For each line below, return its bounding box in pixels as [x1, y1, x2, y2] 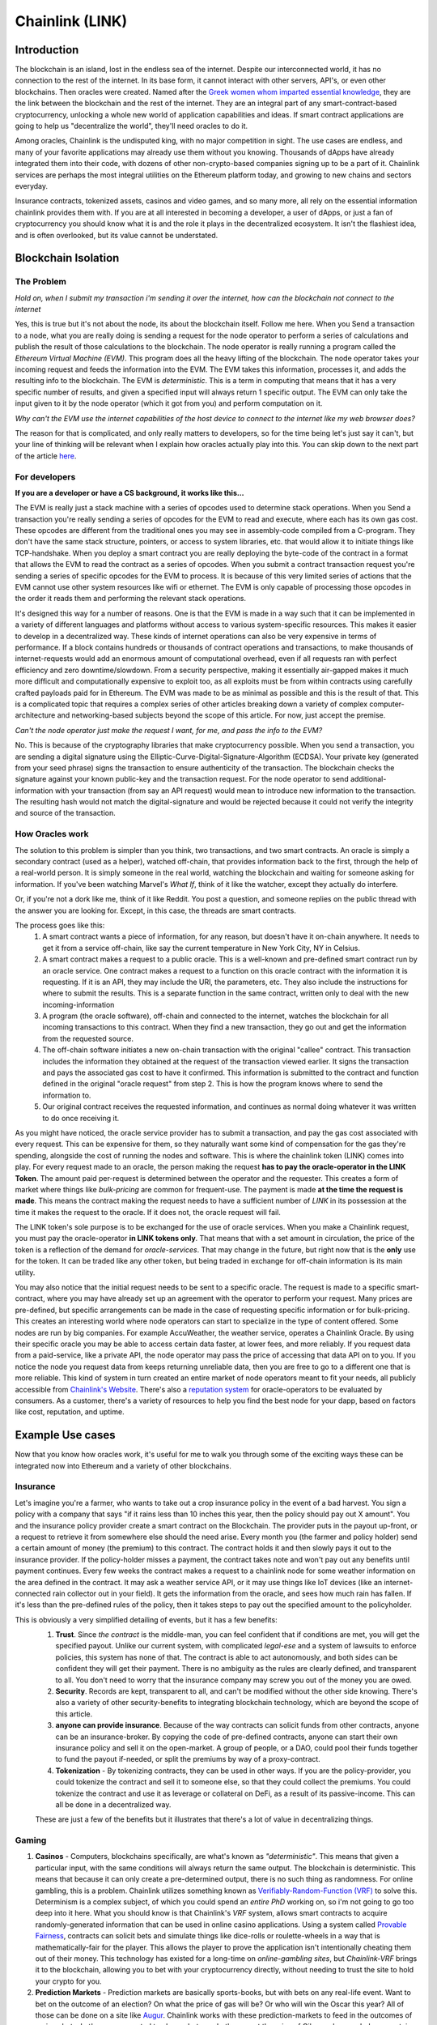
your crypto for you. [35, 1976, 102, 1986]
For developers [15, 471, 76, 482]
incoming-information [42, 1000, 115, 1009]
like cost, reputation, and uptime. [15, 1407, 125, 1417]
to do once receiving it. [42, 1113, 120, 1123]
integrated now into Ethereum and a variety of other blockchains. [15, 1460, 232, 1470]
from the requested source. [42, 1034, 134, 1043]
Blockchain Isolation [15, 251, 120, 265]
